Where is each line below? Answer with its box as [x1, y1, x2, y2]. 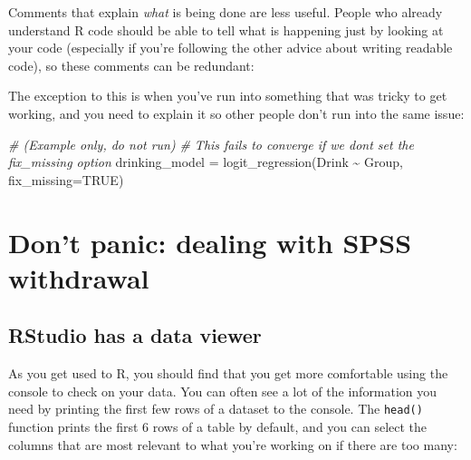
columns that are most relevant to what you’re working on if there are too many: [8, 435, 457, 454]
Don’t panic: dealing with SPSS [8, 223, 412, 260]
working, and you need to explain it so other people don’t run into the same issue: [8, 103, 465, 122]
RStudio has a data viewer [8, 321, 262, 349]
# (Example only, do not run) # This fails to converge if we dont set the [8, 134, 414, 153]
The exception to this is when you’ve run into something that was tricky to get [8, 86, 447, 105]
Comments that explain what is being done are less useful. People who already [8, 3, 443, 21]
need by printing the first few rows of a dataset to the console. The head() [8, 399, 423, 418]
